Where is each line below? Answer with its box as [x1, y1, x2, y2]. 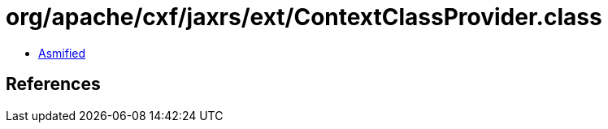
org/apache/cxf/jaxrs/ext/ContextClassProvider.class [6, 3, 602, 31]
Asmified [38, 45, 86, 60]
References [6, 74, 101, 95]
